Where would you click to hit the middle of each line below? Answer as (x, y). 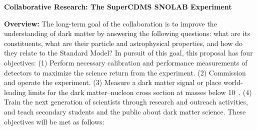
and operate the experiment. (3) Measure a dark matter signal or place (113, 82)
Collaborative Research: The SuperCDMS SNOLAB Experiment (118, 6)
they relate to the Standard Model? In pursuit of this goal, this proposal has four (128, 53)
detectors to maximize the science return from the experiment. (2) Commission (125, 72)
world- (233, 82)
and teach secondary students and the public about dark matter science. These (125, 111)
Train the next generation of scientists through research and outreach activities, (126, 102)
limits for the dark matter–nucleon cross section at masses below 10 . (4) (140, 92)
